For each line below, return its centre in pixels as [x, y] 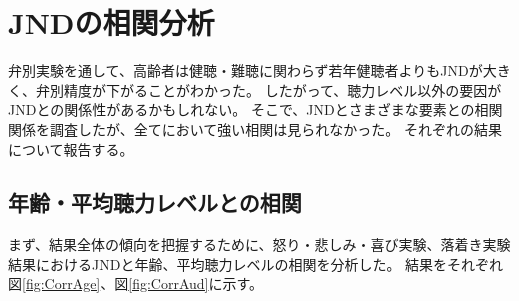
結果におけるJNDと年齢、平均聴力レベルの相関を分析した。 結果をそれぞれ [256, 263]
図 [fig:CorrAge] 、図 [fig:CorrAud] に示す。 [136, 283]
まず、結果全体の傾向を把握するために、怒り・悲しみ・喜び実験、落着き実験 [259, 244]
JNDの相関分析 [111, 22]
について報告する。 [71, 148]
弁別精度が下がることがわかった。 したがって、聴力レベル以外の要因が [268, 89]
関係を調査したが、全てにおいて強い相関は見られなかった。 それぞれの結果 [255, 128]
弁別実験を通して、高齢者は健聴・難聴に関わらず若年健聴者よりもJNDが [245, 70]
